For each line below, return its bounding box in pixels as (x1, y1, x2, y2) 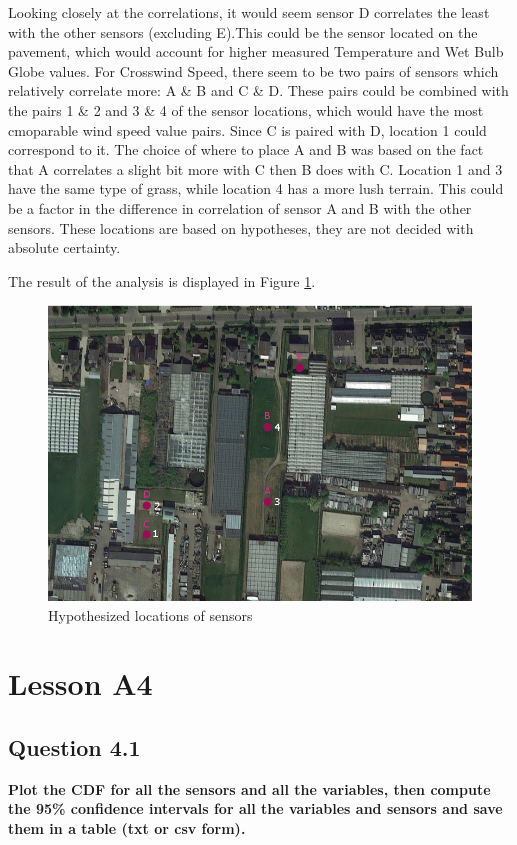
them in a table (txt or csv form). (8, 817, 246, 838)
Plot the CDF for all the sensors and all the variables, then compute (8, 778, 491, 799)
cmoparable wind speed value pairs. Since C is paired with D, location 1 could (8, 119, 487, 140)
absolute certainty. (8, 237, 121, 258)
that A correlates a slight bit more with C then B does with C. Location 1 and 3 (8, 158, 503, 179)
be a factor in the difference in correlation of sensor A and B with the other (8, 197, 472, 218)
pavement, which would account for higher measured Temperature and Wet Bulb (8, 41, 504, 62)
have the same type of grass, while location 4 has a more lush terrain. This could (8, 178, 504, 199)
